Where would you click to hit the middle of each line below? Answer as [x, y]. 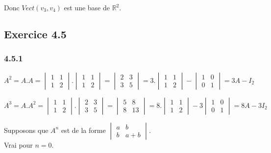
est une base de [87, 7]
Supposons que [26, 130]
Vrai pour [18, 144]
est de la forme [83, 130]
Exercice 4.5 [35, 34]
